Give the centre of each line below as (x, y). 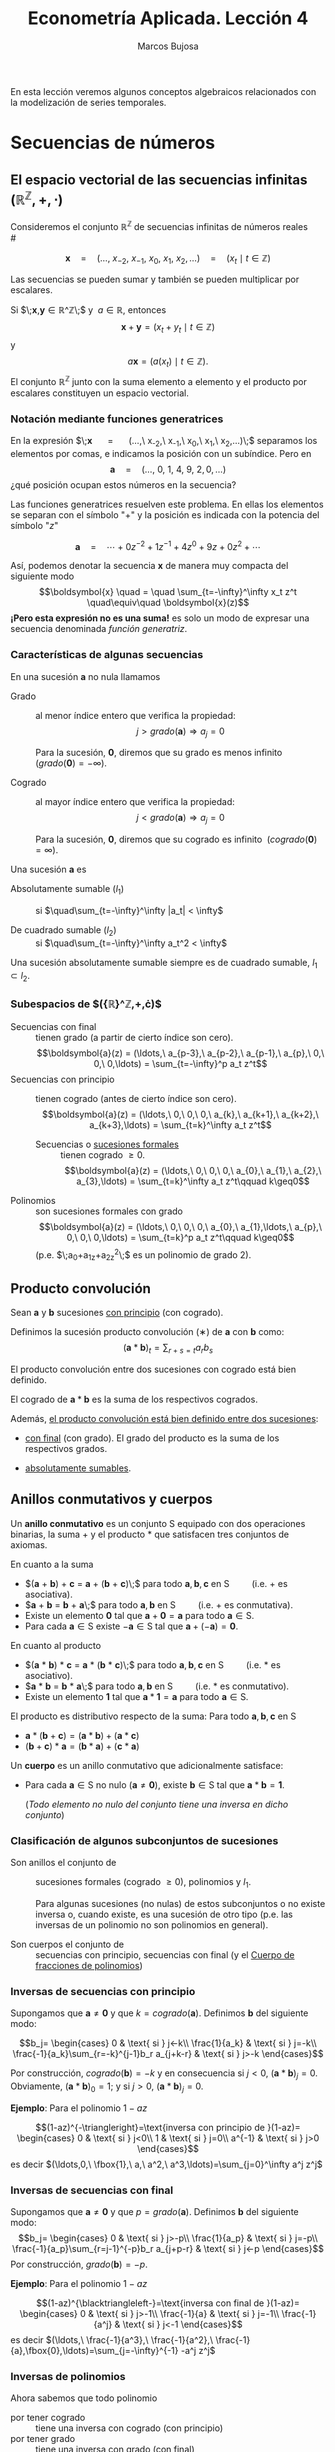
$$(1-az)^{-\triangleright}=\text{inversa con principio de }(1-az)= (168, 2127)
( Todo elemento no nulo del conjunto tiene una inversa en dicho (156, 1804)
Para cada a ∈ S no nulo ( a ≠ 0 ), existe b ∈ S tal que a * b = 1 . (154, 1784)
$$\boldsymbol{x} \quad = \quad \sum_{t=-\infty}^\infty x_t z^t (168, 592)
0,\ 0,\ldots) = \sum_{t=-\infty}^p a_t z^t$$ (180, 1063)
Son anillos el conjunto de (63, 1862)
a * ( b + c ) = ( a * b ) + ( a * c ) (82, 1735)
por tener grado (43, 2439)
